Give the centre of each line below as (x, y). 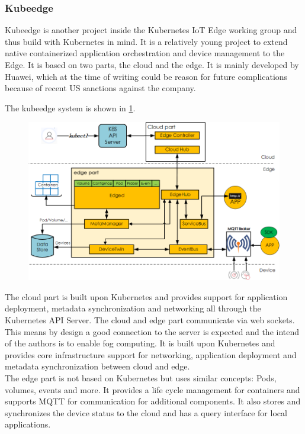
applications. (28, 424)
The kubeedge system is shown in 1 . (70, 107)
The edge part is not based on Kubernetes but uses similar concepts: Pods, (141, 377)
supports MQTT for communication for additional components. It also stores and (153, 401)
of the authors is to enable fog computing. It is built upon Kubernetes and (140, 343)
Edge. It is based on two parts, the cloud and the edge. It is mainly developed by (152, 65)
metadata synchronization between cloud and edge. (97, 366)
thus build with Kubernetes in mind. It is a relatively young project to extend (146, 41)
